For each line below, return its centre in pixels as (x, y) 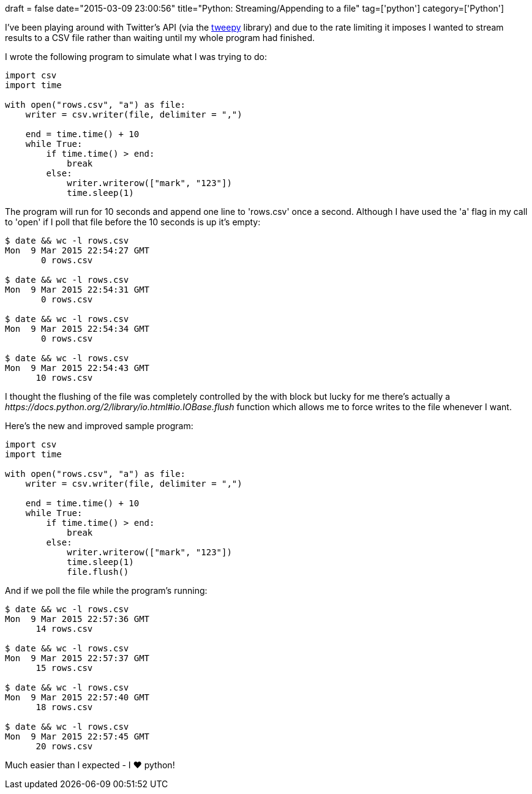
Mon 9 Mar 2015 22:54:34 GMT (77, 329)
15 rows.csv (64, 668)
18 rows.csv (64, 707)
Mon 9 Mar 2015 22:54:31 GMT (77, 290)
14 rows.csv (64, 629)
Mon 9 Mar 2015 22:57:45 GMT (77, 736)
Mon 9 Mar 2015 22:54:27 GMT (77, 250)
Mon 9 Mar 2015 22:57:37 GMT (77, 658)
